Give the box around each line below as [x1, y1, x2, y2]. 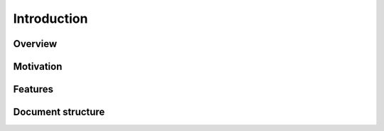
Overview [13, 38, 58, 50]
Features [13, 83, 53, 95]
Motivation [13, 61, 63, 73]
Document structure [13, 106, 105, 118]
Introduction [13, 11, 88, 26]
